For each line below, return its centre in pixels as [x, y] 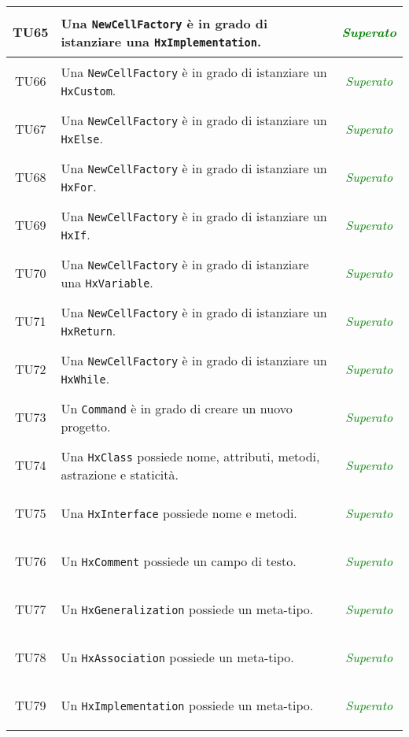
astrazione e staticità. [120, 474]
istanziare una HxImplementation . [161, 41]
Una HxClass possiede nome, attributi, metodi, [190, 456]
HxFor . [79, 186]
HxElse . [82, 138]
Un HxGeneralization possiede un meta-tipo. [187, 609]
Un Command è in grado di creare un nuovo [177, 408]
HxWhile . [85, 378]
